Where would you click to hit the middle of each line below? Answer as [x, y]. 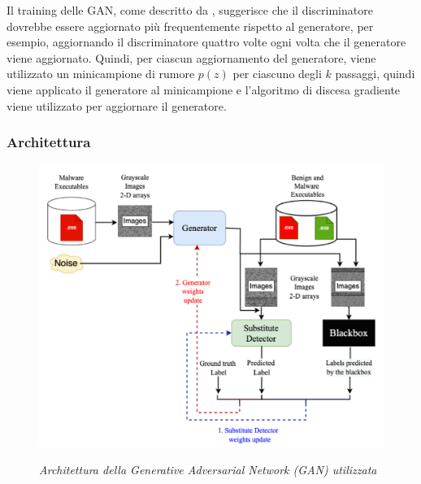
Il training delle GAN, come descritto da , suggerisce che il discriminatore [190, 10]
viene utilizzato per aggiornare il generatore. [117, 105]
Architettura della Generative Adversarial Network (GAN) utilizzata [208, 470]
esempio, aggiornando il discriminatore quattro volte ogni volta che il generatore [206, 42]
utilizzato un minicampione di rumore [101, 74]
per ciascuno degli [277, 74]
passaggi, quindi [375, 74]
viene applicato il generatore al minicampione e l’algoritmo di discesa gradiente [204, 89]
